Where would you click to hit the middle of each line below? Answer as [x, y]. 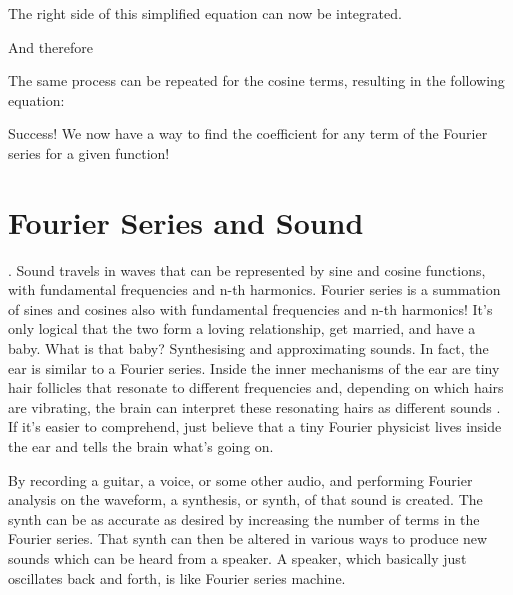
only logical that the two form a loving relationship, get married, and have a [242, 328]
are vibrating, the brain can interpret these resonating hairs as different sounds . [254, 406]
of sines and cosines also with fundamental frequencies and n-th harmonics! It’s [250, 308]
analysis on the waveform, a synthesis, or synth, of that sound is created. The [245, 499]
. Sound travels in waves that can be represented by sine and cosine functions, [247, 269]
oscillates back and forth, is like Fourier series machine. [177, 577]
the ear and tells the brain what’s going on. [141, 446]
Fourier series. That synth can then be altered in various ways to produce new [248, 538]
